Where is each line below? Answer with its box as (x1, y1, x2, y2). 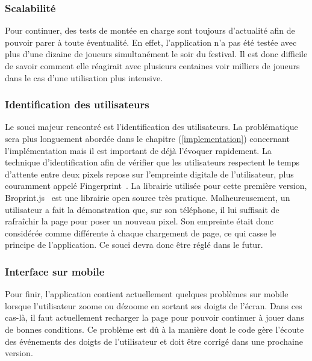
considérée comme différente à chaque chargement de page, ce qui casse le (5, 226, 276, 239)
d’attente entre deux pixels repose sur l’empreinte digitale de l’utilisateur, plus (5, 167, 294, 180)
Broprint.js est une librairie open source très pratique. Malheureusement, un (5, 191, 290, 203)
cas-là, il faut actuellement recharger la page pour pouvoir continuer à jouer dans (5, 311, 304, 324)
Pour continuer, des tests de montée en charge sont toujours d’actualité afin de (5, 24, 295, 37)
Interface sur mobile (5, 264, 105, 279)
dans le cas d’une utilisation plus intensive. (5, 71, 163, 84)
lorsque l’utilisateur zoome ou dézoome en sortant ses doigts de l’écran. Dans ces (5, 299, 302, 312)
